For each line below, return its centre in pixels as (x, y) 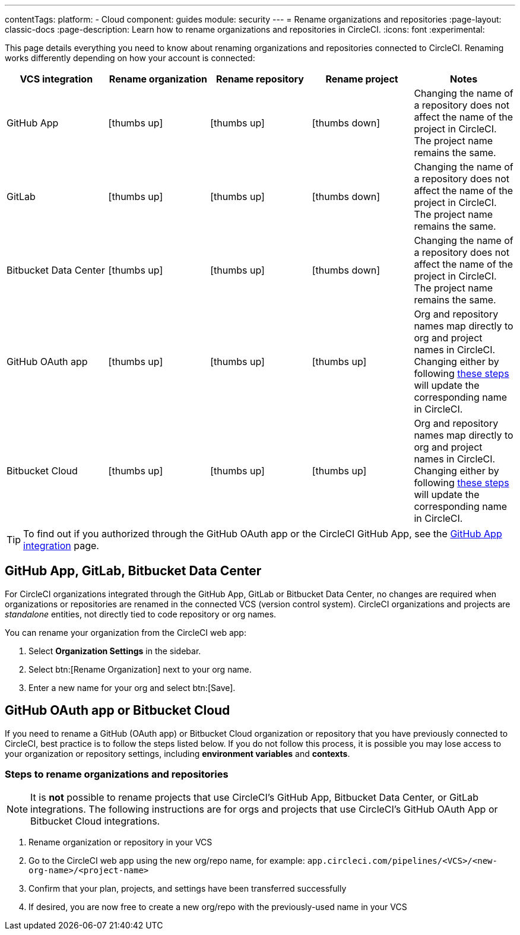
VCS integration (56, 79)
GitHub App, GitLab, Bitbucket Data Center (133, 571)
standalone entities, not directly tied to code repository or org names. (141, 614)
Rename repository (260, 79)
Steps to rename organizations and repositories (117, 774)
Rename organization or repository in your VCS (121, 842)
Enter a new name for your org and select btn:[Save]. (132, 687)
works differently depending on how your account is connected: (130, 58)
